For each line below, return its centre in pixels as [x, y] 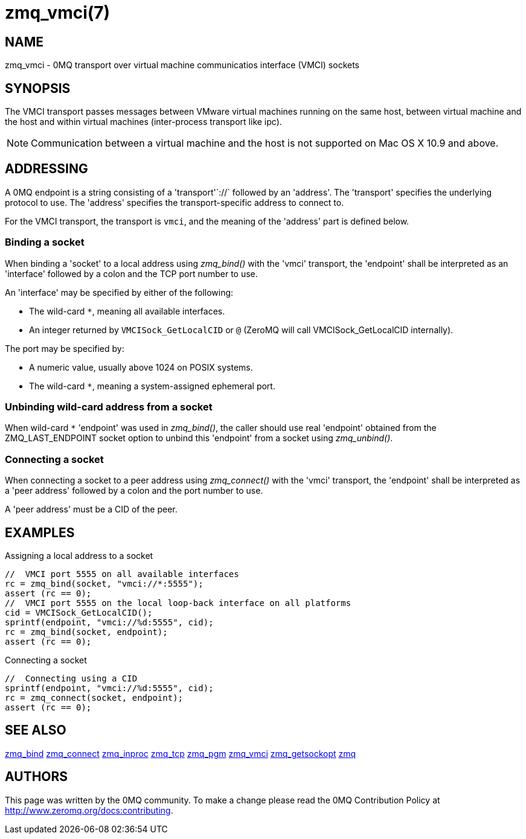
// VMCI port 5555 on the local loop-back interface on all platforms [178, 603]
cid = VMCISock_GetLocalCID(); [79, 612]
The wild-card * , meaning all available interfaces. [127, 311]
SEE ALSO [36, 730]
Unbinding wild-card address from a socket [109, 407]
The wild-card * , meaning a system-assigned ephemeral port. [152, 386]
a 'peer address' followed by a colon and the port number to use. [134, 491]
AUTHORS [37, 777]
